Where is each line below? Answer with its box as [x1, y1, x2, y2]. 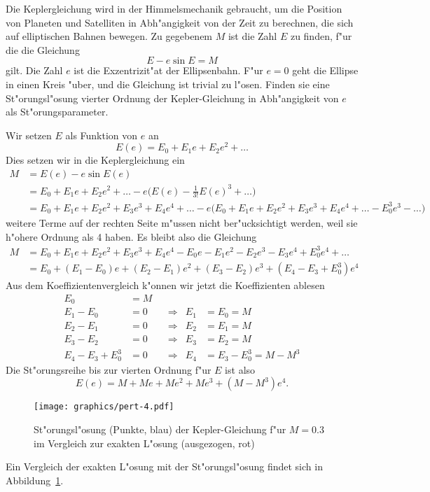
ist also [225, 362, 256, 377]
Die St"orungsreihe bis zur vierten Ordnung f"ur [6, 362, 211, 377]
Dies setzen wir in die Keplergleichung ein [6, 153, 185, 167]
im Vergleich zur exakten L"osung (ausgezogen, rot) [34, 435, 255, 450]
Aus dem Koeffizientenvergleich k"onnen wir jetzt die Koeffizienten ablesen [6, 278, 325, 293]
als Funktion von [65, 127, 138, 142]
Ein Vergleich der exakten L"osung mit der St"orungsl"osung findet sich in [6, 459, 323, 474]
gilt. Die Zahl [6, 63, 63, 78]
